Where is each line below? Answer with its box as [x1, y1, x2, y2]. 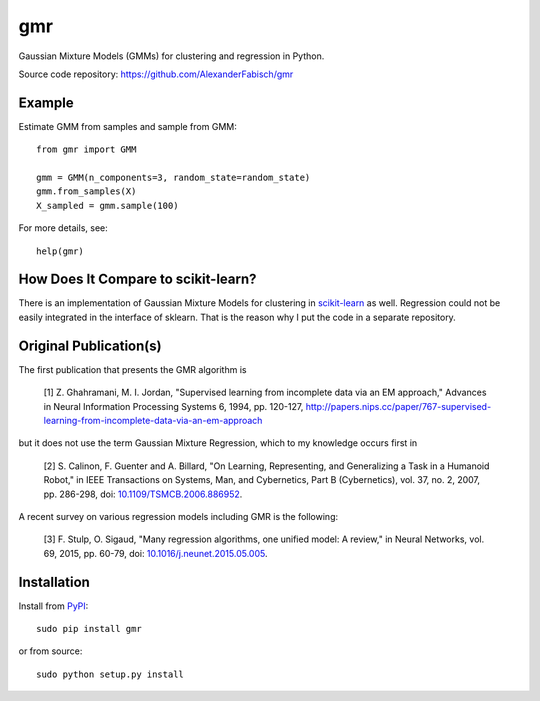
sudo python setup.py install [36, 668, 185, 680]
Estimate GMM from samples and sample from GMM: [18, 120, 237, 132]
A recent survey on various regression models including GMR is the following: [18, 510, 339, 522]
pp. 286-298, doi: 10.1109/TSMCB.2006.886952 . [43, 488, 243, 500]
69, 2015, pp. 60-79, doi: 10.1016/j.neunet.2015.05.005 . [43, 547, 268, 559]
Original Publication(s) [18, 337, 162, 354]
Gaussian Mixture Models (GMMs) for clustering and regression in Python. [18, 50, 325, 62]
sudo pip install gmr [36, 623, 142, 634]
